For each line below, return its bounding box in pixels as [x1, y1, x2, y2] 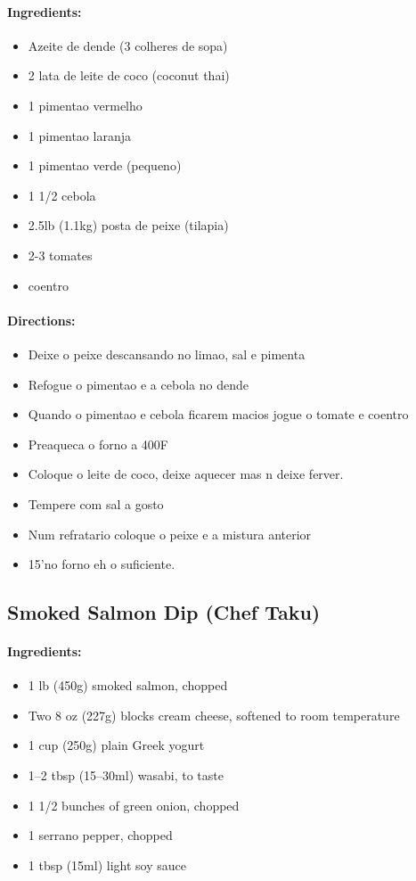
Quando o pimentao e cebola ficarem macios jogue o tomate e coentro [28, 405, 409, 424]
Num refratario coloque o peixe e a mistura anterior [28, 524, 312, 543]
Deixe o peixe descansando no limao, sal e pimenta [28, 344, 306, 363]
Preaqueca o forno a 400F [28, 434, 168, 453]
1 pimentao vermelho [28, 95, 143, 114]
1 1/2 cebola [28, 185, 96, 204]
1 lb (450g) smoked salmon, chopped [28, 676, 228, 695]
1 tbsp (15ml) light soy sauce [28, 855, 186, 874]
